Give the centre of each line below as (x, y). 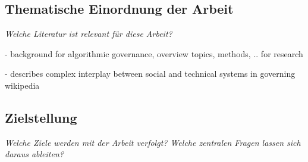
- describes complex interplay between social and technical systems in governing (150, 74)
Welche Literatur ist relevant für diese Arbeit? (89, 34)
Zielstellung (41, 117)
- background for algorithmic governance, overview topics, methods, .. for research (154, 53)
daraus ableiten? (34, 154)
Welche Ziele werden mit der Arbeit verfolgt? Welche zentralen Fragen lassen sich (153, 142)
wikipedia (22, 85)
